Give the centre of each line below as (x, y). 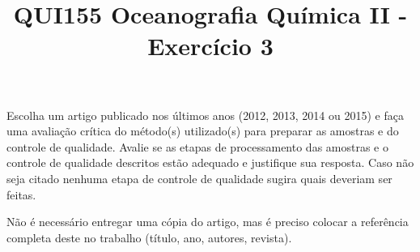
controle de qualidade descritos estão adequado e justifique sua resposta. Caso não (210, 162)
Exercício (199, 46)
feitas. (21, 194)
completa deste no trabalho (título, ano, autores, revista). (149, 237)
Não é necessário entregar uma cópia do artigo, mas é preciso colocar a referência (208, 222)
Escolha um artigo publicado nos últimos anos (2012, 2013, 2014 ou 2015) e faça (205, 115)
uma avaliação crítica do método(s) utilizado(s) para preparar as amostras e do (203, 131)
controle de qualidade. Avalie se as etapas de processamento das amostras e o (197, 146)
